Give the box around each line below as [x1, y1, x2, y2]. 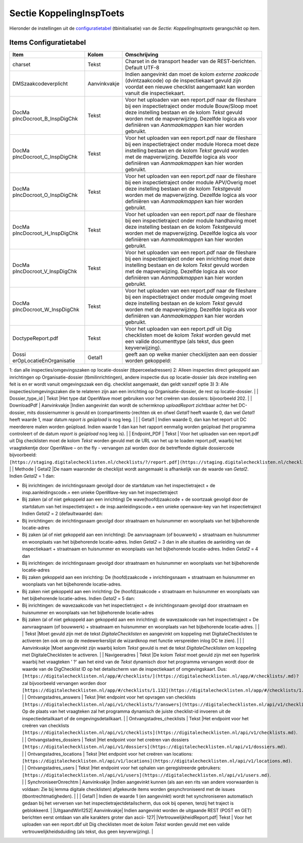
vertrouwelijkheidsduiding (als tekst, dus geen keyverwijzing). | [22, 828, 154, 834]
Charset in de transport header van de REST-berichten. [125, 58, 257, 65]
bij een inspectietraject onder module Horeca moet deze [125, 141, 260, 148]
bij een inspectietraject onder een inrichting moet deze [125, 255, 255, 262]
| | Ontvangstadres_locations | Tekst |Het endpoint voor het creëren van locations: [22, 751, 193, 757]
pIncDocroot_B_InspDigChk [12, 115, 78, 122]
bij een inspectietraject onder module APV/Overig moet [125, 179, 257, 186]
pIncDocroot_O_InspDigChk [12, 192, 78, 199]
